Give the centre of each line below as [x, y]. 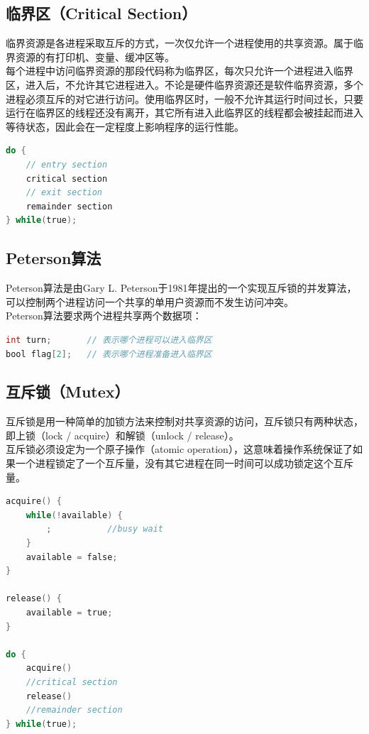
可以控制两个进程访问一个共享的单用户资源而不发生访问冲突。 [150, 301]
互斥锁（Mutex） [68, 391]
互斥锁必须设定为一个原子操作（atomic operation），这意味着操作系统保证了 [179, 449]
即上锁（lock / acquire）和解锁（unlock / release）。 [122, 435]
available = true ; [69, 613]
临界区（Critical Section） [101, 13]
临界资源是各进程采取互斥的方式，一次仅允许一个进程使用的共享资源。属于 [180, 43]
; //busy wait [105, 529]
